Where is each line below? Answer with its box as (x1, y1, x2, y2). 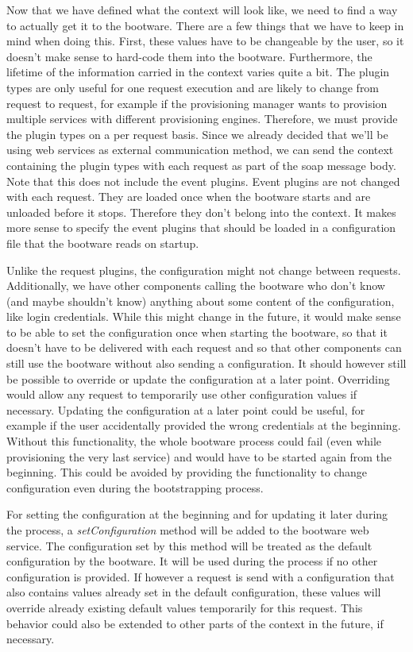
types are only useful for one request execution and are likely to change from (6, 79, 380, 95)
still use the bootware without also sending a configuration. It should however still (6, 355, 407, 372)
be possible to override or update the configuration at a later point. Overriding (6, 370, 390, 387)
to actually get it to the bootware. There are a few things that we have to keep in (6, 17, 404, 33)
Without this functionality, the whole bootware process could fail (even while (6, 433, 382, 449)
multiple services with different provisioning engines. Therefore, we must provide (6, 110, 398, 127)
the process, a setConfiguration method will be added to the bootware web (6, 522, 369, 538)
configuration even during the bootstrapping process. (6, 479, 264, 496)
